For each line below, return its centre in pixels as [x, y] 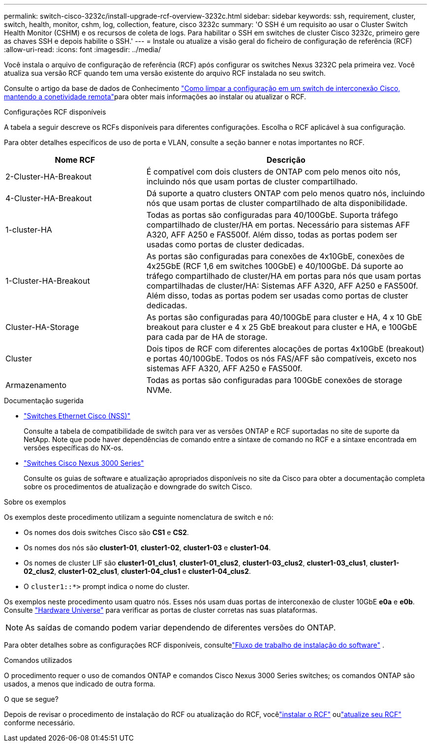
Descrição [286, 160]
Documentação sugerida [44, 401]
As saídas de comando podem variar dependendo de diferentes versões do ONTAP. [181, 627]
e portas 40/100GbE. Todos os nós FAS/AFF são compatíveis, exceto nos [281, 358]
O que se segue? [31, 699]
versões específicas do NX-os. [74, 448]
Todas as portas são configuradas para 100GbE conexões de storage [274, 380]
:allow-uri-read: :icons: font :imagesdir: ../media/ [82, 49]
